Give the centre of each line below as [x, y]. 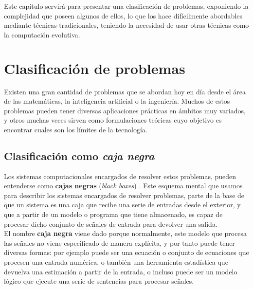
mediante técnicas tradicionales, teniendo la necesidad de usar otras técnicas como [126, 25]
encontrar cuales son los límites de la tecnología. [76, 129]
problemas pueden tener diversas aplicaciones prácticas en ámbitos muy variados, [125, 110]
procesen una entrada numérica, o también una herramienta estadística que [116, 262]
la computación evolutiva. [42, 34]
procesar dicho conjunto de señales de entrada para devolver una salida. [111, 224]
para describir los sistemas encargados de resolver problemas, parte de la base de [124, 195]
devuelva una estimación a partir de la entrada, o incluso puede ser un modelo [121, 271]
